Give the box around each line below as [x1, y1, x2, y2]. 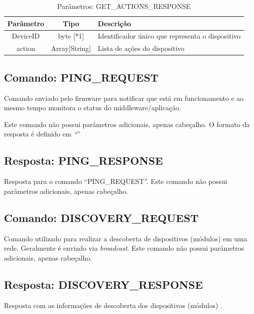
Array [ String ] [51, 43, 91, 53]
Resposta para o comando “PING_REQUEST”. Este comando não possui [4, 176, 227, 186]
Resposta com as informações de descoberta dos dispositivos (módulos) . [4, 300, 222, 310]
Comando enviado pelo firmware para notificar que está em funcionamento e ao [4, 92, 244, 103]
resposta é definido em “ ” [4, 129, 80, 139]
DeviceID [12, 31, 40, 41]
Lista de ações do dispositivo [98, 43, 184, 53]
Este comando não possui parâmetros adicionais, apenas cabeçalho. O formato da [4, 119, 250, 129]
